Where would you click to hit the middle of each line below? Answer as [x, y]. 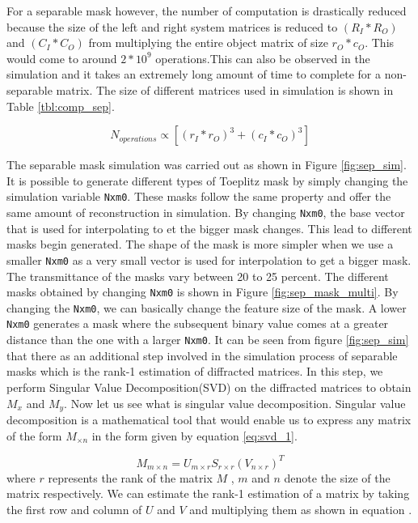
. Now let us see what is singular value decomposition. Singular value [235, 403]
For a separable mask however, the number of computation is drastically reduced [207, 11]
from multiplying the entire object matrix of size [208, 43]
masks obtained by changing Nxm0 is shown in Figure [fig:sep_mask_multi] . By [203, 292]
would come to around [62, 58]
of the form [34, 435]
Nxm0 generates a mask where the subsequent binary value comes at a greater [198, 323]
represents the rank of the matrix [130, 477]
